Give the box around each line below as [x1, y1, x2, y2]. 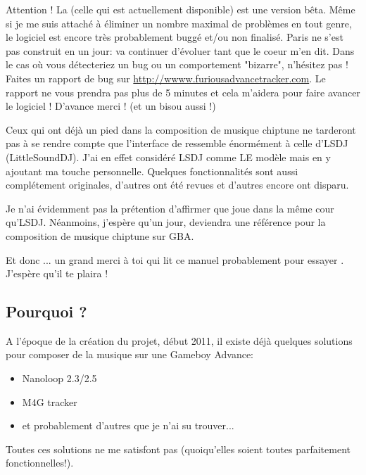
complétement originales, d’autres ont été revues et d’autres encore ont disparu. [6, 177, 349, 192]
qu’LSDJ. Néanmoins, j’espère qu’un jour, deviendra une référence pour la [6, 215, 326, 229]
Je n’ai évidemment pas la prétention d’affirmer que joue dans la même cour [6, 201, 334, 215]
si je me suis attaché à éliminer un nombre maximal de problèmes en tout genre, [6, 15, 352, 30]
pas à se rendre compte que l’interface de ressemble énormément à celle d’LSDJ [6, 136, 348, 151]
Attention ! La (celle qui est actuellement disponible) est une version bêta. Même [6, 2, 355, 16]
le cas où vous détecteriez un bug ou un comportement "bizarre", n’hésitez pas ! [6, 57, 348, 72]
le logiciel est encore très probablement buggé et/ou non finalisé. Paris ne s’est [6, 30, 343, 44]
